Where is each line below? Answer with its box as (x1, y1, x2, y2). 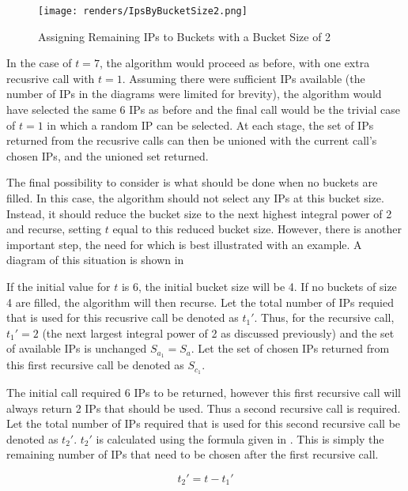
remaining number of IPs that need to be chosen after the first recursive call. (6, 446, 379, 463)
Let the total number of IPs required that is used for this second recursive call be (6, 415, 401, 432)
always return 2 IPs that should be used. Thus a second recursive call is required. (6, 399, 401, 416)
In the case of (6, 55, 72, 71)
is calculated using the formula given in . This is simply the (96, 430, 384, 447)
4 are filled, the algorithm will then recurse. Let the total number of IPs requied (6, 293, 394, 310)
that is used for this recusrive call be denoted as (6, 309, 239, 326)
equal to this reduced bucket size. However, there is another (112, 221, 402, 237)
